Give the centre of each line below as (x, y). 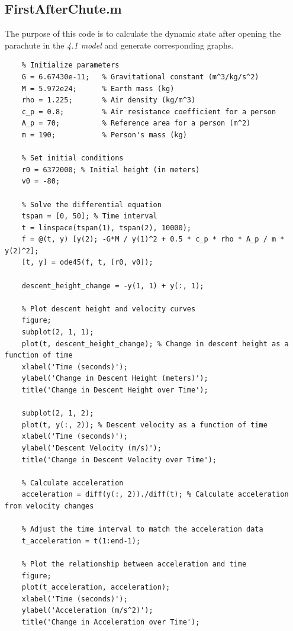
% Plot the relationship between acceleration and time (134, 564)
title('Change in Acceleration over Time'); (111, 622)
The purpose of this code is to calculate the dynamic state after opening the (143, 33)
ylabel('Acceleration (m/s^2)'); (87, 611)
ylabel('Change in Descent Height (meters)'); (115, 379)
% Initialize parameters (70, 65)
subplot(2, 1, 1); (58, 332)
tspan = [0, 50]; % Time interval (89, 216)
